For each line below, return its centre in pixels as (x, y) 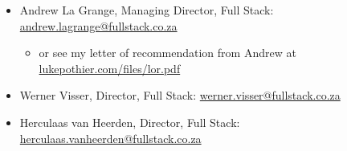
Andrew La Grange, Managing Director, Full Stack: (147, 10)
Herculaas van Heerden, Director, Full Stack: (130, 122)
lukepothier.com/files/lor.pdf (110, 68)
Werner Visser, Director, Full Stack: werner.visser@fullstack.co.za (180, 95)
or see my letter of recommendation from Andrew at (167, 53)
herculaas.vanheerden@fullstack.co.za (110, 138)
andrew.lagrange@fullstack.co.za (98, 25)
